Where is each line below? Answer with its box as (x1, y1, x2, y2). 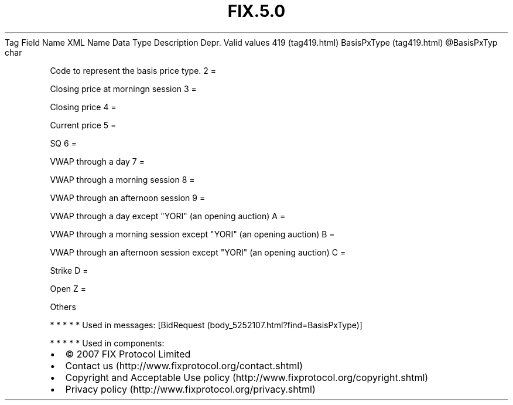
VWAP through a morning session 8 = (50, 174, 195, 185)
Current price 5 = (50, 120, 117, 130)
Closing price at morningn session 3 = (50, 83, 197, 94)
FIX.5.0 (227, 1, 286, 21)
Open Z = (50, 283, 87, 294)
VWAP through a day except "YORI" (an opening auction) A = (50, 210, 286, 221)
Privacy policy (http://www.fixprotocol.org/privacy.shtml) (65, 383, 316, 395)
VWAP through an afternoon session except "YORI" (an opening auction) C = (50, 247, 346, 257)
